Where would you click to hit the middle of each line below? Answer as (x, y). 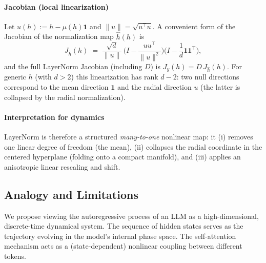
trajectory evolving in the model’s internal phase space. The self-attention (120, 236)
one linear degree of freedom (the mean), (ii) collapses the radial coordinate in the (133, 146)
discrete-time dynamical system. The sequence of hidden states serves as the (124, 226)
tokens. (15, 256)
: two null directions (208, 77)
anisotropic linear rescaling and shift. (62, 166)
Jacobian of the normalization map (59, 36)
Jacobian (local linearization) (57, 6)
